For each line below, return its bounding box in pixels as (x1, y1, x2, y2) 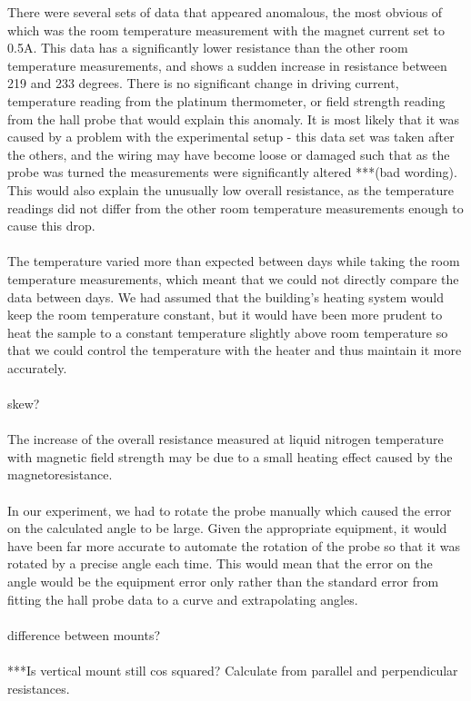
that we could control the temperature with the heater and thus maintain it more (7, 341, 462, 360)
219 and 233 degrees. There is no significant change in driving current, (7, 74, 399, 93)
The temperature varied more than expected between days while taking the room (7, 252, 460, 271)
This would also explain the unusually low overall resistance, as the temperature (7, 180, 454, 199)
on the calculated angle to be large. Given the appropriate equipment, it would (7, 518, 447, 538)
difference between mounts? (7, 625, 161, 644)
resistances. (7, 678, 70, 697)
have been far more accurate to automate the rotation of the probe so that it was (7, 536, 461, 555)
